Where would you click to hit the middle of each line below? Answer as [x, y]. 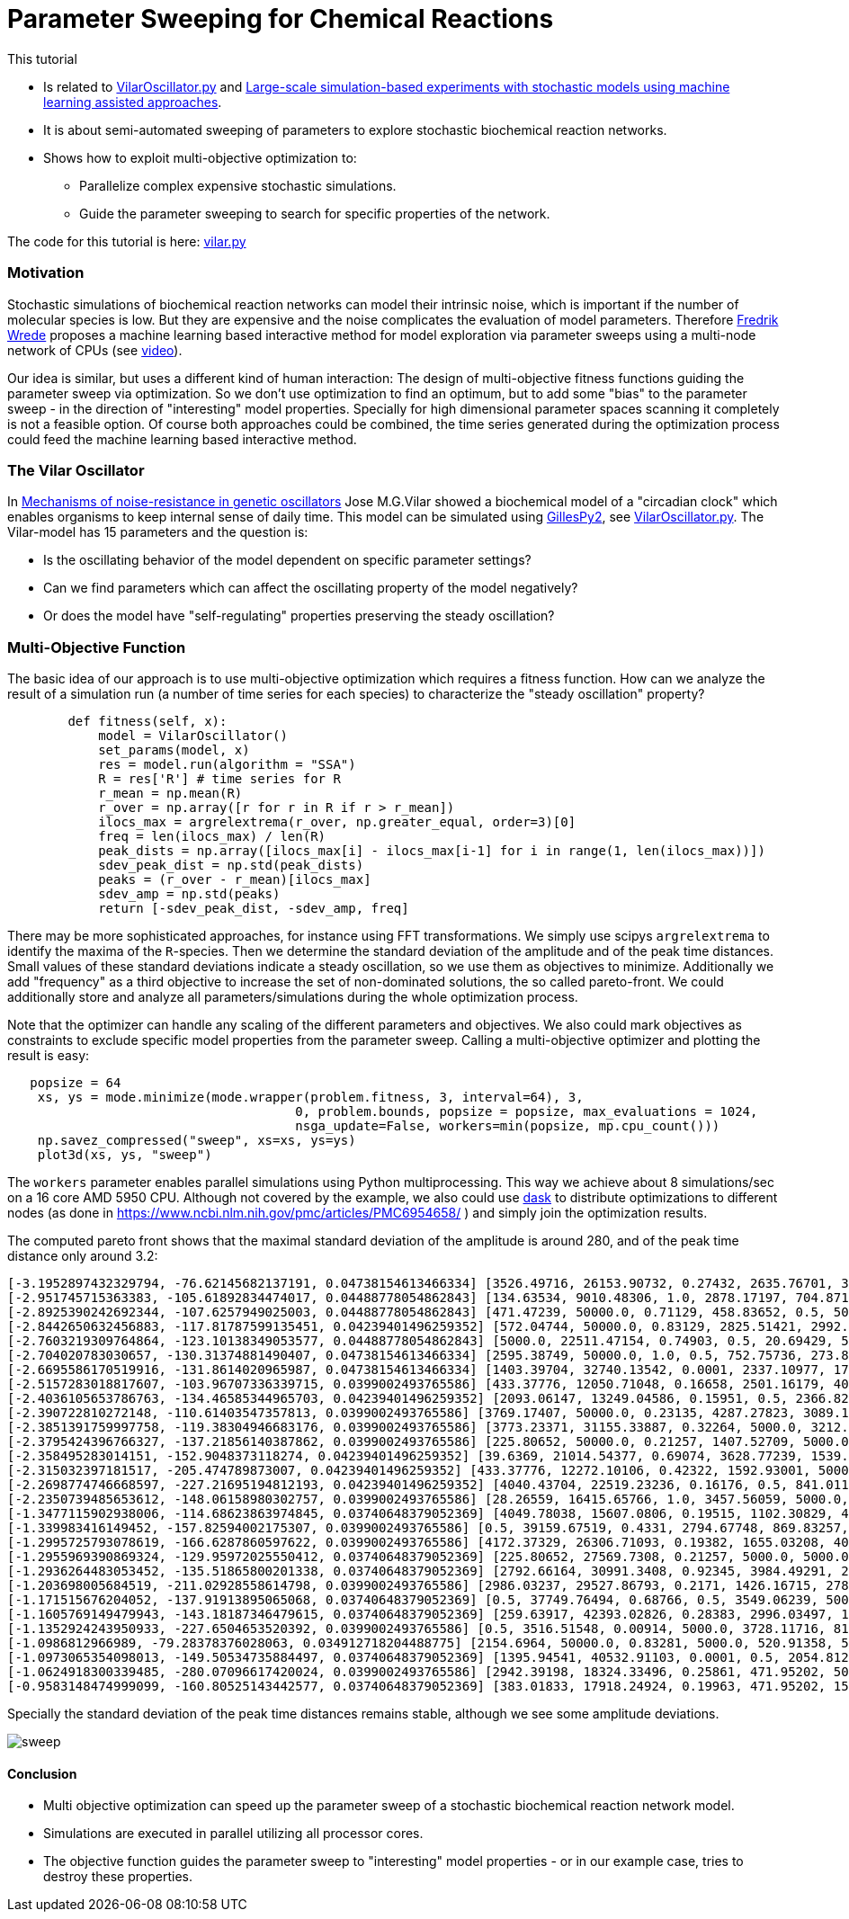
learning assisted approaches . [133, 102]
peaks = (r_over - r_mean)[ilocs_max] [235, 879]
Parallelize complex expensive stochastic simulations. [238, 185]
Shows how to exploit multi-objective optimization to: [200, 157]
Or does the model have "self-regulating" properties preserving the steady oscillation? [299, 616]
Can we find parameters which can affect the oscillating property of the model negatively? [311, 588]
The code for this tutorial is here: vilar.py [127, 241]
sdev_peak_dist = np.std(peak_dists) [231, 865]
